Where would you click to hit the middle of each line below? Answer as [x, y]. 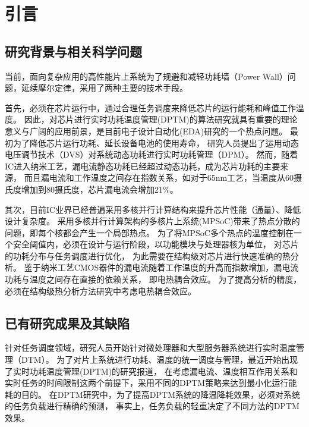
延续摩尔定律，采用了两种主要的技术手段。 [104, 88]
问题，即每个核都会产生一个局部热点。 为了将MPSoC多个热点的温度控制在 [149, 232]
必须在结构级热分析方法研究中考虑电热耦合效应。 [100, 291]
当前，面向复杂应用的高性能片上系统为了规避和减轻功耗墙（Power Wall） [146, 76]
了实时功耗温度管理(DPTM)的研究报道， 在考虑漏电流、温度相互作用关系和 [151, 371]
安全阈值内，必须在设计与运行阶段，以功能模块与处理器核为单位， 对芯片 [156, 244]
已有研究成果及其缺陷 [67, 323]
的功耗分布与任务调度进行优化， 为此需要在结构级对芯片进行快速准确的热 [148, 255]
